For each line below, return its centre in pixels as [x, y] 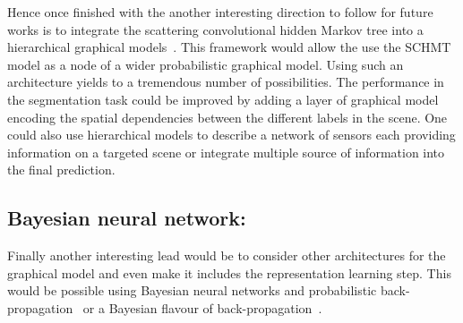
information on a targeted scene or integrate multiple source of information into [226, 152]
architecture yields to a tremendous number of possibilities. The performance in [226, 82]
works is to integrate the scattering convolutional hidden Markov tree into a [215, 29]
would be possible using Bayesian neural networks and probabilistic [192, 290]
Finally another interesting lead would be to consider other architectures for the [227, 255]
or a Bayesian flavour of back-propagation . [202, 307]
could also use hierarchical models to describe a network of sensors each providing [231, 135]
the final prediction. [61, 170]
